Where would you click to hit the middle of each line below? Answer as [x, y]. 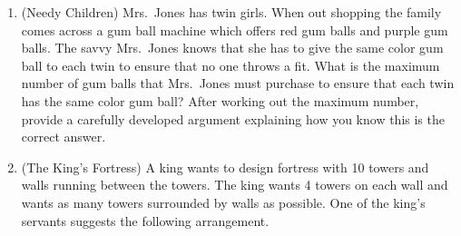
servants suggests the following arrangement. [145, 220]
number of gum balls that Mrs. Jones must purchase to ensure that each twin [238, 83]
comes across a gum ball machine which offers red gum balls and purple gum [235, 29]
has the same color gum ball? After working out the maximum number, [220, 100]
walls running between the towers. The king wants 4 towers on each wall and [235, 185]
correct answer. [64, 137]
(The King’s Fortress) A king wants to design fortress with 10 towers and [225, 167]
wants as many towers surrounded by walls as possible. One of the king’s [223, 202]
